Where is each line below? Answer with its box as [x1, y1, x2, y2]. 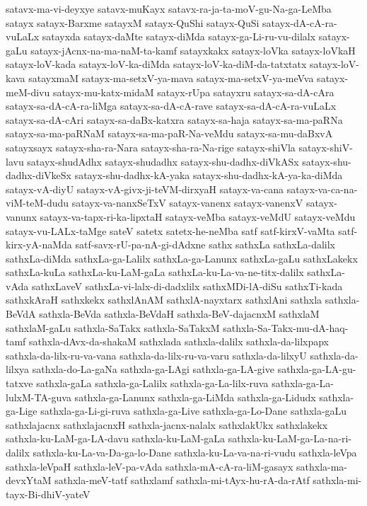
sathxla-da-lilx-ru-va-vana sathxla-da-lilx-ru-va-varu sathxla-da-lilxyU [6, 347, 307, 362]
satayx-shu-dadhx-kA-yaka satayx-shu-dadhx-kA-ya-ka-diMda [74, 168, 343, 183]
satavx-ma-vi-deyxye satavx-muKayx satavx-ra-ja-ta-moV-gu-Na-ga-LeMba [6, 1, 332, 16]
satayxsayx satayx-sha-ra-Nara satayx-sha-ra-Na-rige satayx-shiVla [6, 139, 296, 154]
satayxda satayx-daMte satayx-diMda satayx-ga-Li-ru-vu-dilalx [42, 29, 316, 44]
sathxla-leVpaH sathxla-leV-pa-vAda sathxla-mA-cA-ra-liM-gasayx [6, 459, 293, 473]
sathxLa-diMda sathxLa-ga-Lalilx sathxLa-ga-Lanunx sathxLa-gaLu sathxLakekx [6, 251, 358, 265]
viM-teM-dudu [6, 195, 69, 210]
